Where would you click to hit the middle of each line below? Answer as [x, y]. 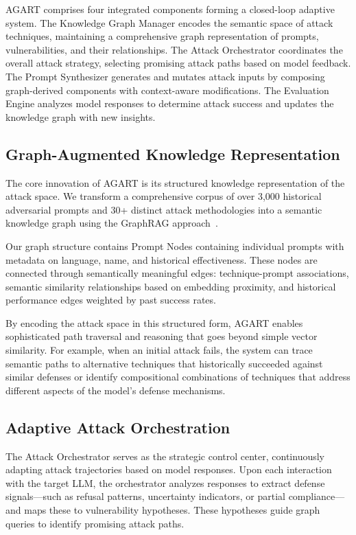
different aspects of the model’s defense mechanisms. [116, 390]
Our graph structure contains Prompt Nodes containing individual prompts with [175, 246]
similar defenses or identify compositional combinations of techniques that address [178, 377]
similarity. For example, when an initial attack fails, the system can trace [159, 350]
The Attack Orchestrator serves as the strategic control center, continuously [165, 456]
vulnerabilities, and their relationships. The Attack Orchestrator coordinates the [174, 49]
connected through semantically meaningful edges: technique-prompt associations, [177, 273]
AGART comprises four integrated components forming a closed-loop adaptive [170, 9]
